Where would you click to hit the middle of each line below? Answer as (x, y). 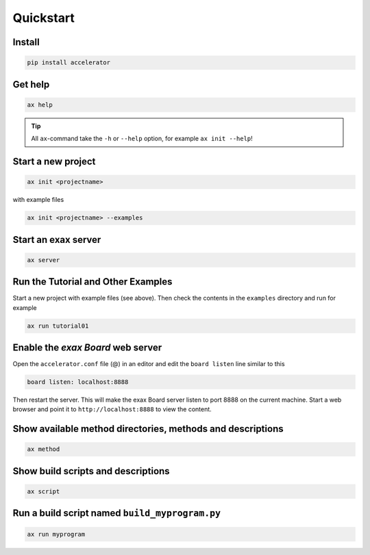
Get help (31, 85)
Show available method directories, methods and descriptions (148, 429)
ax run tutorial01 (58, 326)
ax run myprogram (56, 534)
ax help (40, 105)
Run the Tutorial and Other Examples (92, 282)
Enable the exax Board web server (87, 347)
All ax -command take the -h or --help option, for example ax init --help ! (142, 139)
